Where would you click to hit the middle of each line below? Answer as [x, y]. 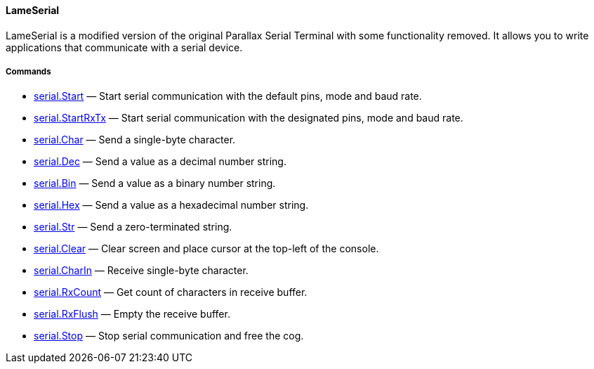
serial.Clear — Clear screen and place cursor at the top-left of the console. [206, 249]
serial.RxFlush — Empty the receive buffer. [132, 314]
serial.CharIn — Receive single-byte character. [141, 271]
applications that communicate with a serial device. [124, 47]
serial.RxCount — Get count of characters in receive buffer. [171, 292]
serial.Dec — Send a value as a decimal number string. [160, 162]
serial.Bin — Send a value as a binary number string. [155, 183]
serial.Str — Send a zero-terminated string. [133, 227]
